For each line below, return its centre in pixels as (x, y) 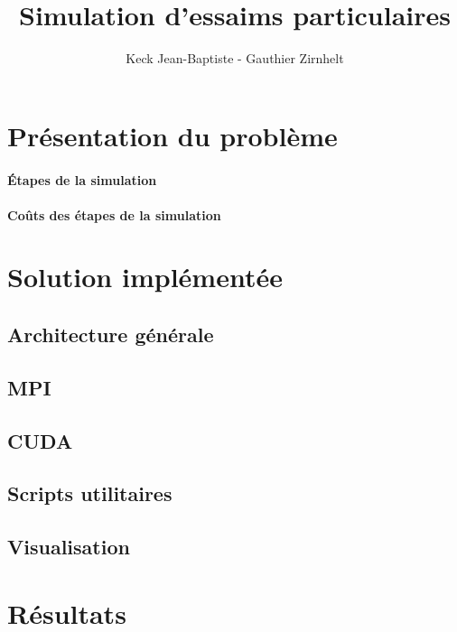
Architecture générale (111, 335)
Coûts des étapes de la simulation (114, 214)
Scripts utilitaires (90, 493)
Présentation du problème (173, 135)
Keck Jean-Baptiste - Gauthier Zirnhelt (235, 58)
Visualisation (69, 547)
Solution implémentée (145, 277)
